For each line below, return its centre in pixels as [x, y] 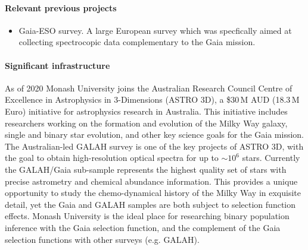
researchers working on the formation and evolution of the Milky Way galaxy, [146, 123]
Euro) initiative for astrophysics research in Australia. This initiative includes [146, 111]
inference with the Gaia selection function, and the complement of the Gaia [143, 227]
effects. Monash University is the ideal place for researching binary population [147, 216]
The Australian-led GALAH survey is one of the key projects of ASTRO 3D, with [154, 146]
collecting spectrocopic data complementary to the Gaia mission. [137, 42]
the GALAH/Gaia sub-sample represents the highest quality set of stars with [146, 169]
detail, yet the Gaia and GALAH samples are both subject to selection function [150, 204]
